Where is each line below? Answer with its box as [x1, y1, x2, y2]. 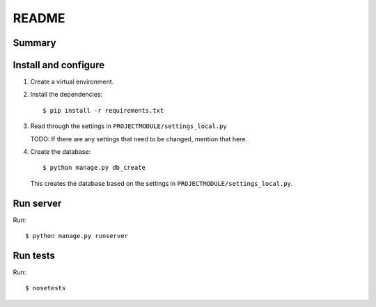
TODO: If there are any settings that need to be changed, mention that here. [30, 134, 247, 143]
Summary [13, 37, 56, 49]
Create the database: [30, 148, 91, 156]
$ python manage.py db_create [42, 164, 146, 172]
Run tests [13, 249, 55, 261]
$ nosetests [25, 284, 66, 292]
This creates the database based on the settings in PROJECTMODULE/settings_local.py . [30, 179, 293, 187]
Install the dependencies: [30, 90, 103, 99]
